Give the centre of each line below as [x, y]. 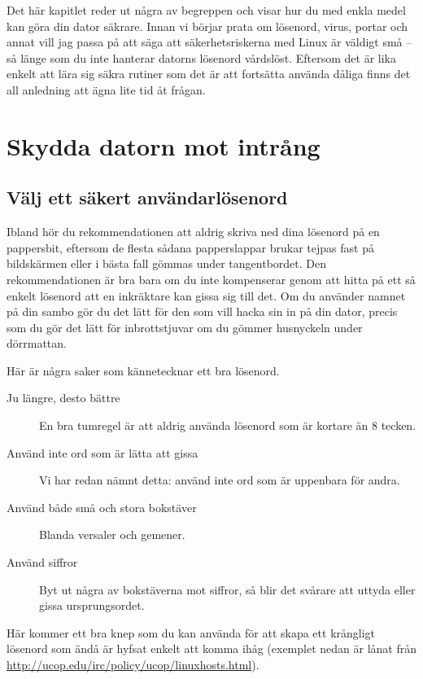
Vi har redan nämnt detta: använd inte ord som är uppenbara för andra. [220, 480]
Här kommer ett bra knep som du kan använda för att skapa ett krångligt [191, 632]
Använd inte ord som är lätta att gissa [102, 452]
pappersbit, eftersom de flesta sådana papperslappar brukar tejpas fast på [190, 247]
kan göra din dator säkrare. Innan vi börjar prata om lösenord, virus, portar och [207, 26]
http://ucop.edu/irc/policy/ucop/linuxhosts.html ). [133, 665]
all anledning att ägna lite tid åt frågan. [106, 89]
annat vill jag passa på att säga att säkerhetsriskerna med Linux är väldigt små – [209, 42]
